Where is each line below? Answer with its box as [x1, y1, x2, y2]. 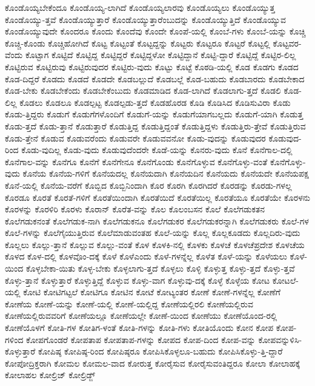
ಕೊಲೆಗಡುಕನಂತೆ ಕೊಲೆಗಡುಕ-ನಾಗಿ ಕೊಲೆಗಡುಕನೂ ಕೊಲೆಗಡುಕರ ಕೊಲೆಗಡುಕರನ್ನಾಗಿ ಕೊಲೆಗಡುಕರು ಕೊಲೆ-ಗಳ [5, 214, 309, 227]
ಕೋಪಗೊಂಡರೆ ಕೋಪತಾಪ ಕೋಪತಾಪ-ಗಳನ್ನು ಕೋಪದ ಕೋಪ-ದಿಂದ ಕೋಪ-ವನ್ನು [26, 333, 256, 345]
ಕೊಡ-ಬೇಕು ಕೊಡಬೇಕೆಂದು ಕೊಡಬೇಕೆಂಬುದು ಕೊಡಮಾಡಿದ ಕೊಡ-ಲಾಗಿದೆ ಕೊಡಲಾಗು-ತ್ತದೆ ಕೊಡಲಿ [5, 84, 281, 97]
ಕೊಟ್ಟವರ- [273, 36, 302, 49]
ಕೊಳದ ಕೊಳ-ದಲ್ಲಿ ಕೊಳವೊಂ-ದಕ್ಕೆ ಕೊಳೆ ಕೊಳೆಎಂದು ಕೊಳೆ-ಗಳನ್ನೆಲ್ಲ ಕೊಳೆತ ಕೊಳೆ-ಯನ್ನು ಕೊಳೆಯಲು [5, 250, 287, 263]
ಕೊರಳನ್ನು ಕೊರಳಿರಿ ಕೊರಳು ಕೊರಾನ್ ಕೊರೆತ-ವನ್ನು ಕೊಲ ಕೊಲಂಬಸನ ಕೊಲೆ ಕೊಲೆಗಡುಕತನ [5, 203, 265, 215]
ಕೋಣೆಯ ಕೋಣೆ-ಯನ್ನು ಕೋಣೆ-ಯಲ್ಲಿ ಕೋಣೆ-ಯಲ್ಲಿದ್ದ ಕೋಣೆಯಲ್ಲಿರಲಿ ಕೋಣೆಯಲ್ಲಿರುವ [5, 297, 253, 310]
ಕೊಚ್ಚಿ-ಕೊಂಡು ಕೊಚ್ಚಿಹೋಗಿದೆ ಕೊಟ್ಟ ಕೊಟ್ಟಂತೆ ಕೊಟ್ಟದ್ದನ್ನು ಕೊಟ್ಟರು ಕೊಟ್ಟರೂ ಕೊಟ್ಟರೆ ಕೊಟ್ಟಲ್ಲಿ [5, 36, 270, 49]
